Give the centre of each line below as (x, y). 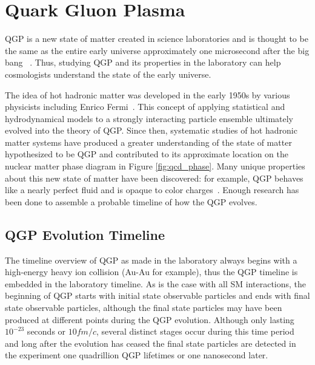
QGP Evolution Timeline (85, 234)
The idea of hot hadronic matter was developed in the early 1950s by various (148, 94)
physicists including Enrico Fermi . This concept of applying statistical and (145, 107)
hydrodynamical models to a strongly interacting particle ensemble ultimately (149, 118)
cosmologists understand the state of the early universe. (108, 74)
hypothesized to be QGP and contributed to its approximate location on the (147, 154)
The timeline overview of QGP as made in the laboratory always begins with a (151, 260)
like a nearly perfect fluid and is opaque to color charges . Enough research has (152, 190)
